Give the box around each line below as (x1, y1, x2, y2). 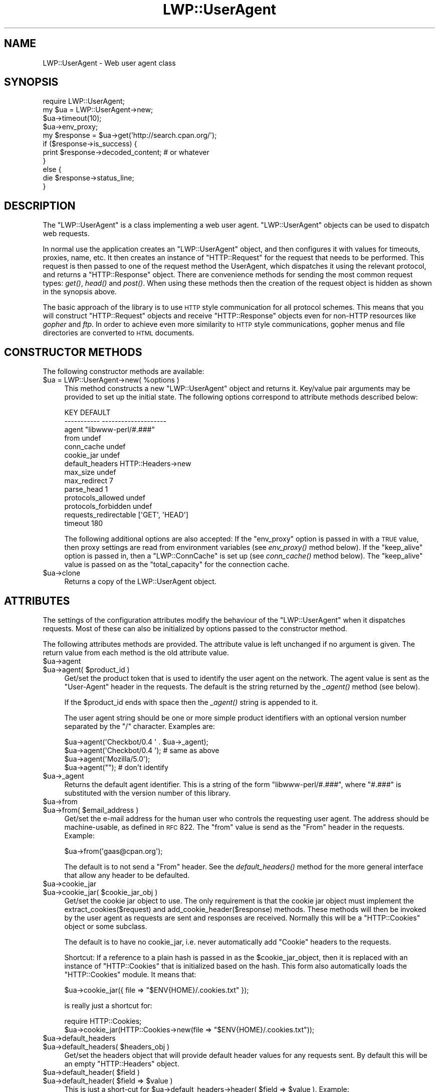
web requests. (43, 229, 90, 238)
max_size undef (64, 468, 116, 477)
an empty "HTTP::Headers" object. (64, 1059, 179, 1068)
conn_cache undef (64, 442, 126, 451)
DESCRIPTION (4, 199, 76, 212)
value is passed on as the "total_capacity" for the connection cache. (64, 560, 290, 569)
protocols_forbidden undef (64, 502, 152, 511)
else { (43, 165, 62, 174)
